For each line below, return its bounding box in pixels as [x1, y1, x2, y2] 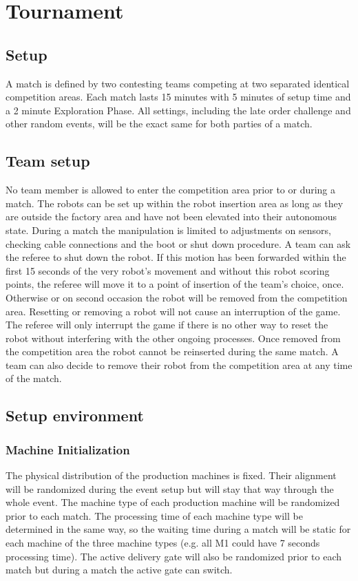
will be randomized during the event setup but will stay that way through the [6, 481, 334, 496]
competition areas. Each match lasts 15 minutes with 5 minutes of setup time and [6, 89, 351, 104]
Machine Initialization [6, 441, 130, 458]
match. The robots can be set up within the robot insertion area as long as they [6, 196, 344, 210]
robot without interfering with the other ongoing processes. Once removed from [6, 330, 341, 345]
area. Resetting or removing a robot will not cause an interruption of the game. [6, 304, 341, 318]
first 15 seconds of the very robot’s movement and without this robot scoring [6, 263, 330, 277]
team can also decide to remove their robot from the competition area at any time [6, 357, 352, 372]
